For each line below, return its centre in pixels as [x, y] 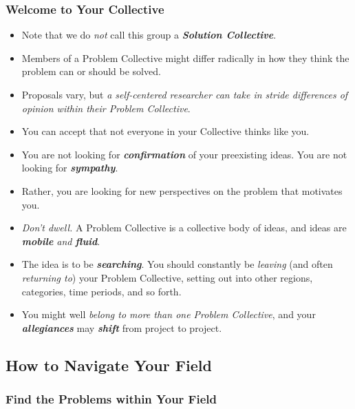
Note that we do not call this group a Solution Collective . [149, 35]
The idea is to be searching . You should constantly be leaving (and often [177, 264]
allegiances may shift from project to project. [122, 327]
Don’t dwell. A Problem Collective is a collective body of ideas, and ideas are [184, 228]
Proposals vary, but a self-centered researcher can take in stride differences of [185, 94]
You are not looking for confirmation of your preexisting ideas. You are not [184, 154]
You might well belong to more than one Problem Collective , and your [169, 314]
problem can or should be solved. [91, 71]
